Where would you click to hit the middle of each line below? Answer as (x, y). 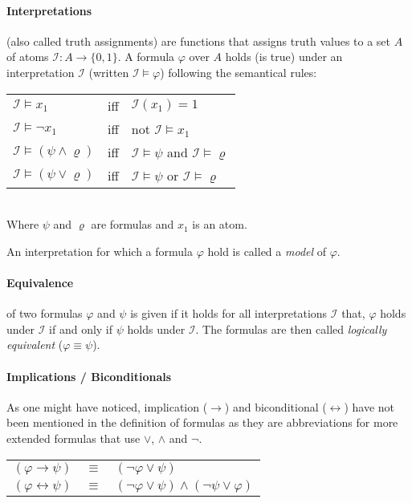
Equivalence (40, 282)
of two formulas (45, 313)
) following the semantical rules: (239, 72)
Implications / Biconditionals (89, 376)
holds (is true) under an (284, 57)
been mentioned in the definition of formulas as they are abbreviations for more (202, 422)
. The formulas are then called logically (291, 329)
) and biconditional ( (275, 406)
